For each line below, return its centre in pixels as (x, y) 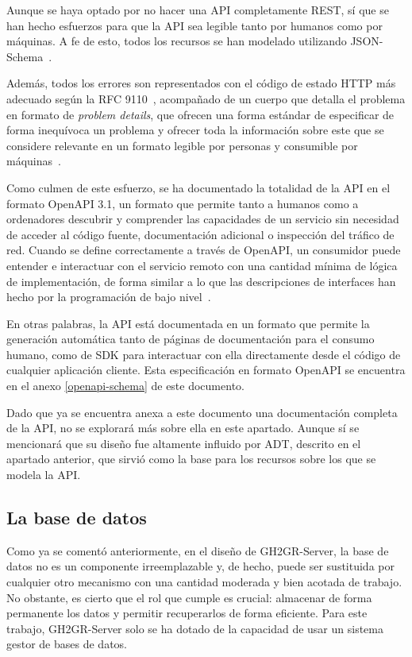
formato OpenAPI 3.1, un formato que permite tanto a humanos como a (183, 203)
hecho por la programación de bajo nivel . (109, 297)
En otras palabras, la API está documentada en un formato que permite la (188, 323)
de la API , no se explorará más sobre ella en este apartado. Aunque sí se (183, 428)
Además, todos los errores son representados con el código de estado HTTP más (201, 83)
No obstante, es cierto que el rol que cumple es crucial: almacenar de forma (189, 597)
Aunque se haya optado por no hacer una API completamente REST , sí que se (198, 10)
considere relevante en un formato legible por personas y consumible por (182, 145)
